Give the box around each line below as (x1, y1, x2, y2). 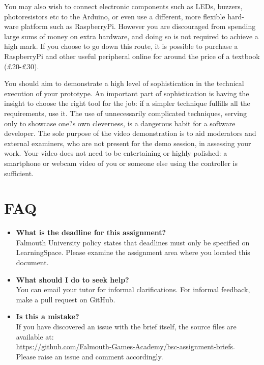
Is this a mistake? (16, 311, 79, 322)
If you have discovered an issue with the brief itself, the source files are (16, 321, 237, 331)
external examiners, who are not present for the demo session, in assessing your (4, 137, 251, 148)
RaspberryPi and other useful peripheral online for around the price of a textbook (4, 50, 260, 61)
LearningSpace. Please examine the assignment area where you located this (16, 247, 250, 258)
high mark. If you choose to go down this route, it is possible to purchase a (4, 41, 238, 51)
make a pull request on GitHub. (16, 294, 115, 304)
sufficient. (4, 167, 34, 178)
